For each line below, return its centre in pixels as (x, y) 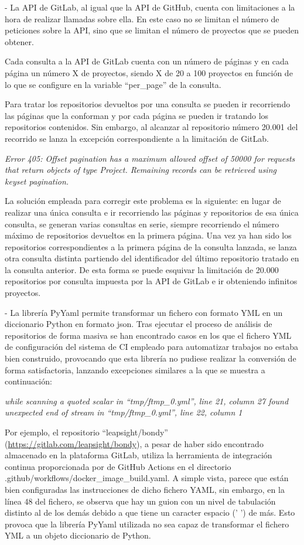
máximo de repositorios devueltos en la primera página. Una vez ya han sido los (148, 235)
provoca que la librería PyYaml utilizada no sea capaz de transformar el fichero (147, 524)
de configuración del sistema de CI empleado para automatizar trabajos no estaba (151, 347)
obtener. (19, 41)
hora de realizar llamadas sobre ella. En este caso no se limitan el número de (142, 18)
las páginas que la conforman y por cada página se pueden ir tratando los (137, 115)
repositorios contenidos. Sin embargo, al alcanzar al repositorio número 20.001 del (151, 127)
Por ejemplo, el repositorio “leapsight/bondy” (86, 432)
